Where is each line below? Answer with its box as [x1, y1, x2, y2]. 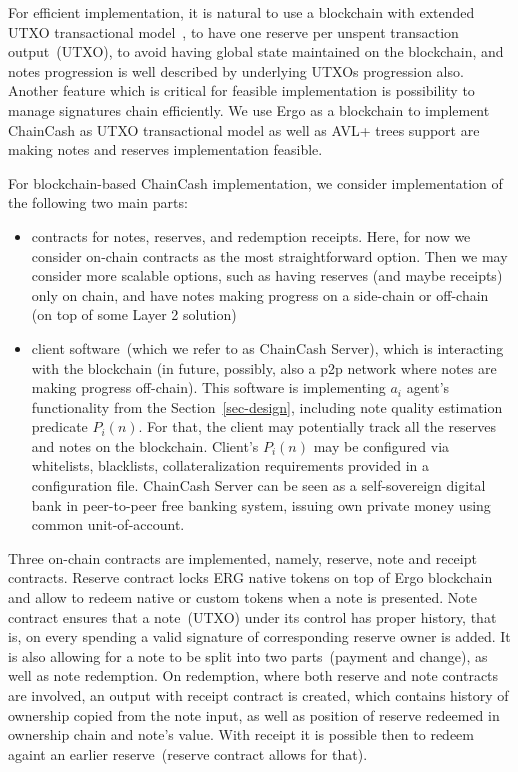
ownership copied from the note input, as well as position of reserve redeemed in [8, 704, 500, 725]
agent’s [406, 377, 450, 398]
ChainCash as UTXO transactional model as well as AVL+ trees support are [8, 119, 480, 140]
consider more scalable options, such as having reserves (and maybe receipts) [31, 265, 503, 286]
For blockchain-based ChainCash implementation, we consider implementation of [8, 172, 503, 193]
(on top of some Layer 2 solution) [31, 304, 237, 325]
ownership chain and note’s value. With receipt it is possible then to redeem [8, 724, 474, 745]
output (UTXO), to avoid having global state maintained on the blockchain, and [8, 41, 504, 62]
